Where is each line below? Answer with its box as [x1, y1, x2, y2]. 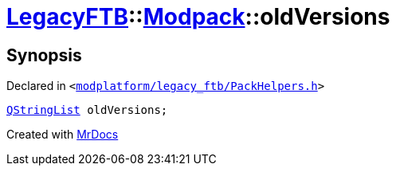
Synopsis [6, 45, 82, 65]
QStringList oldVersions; [6, 104, 168, 117]
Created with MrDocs [6, 127, 119, 142]
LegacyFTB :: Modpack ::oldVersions [6, 3, 390, 30]
